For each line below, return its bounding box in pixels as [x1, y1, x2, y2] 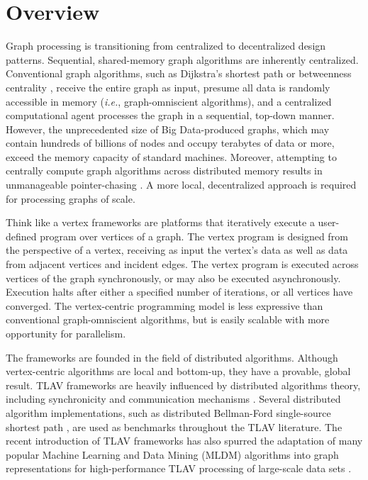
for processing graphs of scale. [6, 191, 135, 206]
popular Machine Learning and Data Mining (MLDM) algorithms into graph [6, 447, 339, 462]
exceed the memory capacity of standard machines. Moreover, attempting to [6, 149, 337, 164]
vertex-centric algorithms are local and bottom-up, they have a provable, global [6, 364, 351, 379]
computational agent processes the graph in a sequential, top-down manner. [6, 108, 335, 123]
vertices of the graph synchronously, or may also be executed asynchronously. [6, 270, 341, 285]
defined [6, 228, 37, 243]
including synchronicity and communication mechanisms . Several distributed [6, 391, 341, 406]
